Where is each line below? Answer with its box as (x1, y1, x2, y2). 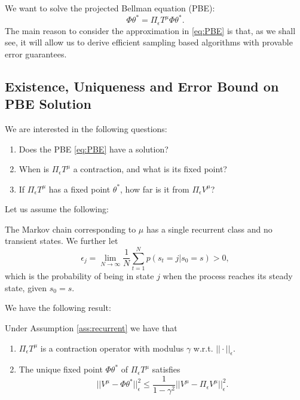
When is (19, 163, 50, 175)
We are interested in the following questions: (5, 122, 167, 135)
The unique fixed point (19, 363, 103, 375)
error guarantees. (5, 47, 67, 60)
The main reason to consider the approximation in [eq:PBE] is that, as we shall (5, 24, 296, 36)
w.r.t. (193, 341, 213, 354)
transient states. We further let (5, 234, 118, 247)
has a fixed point (48, 182, 111, 195)
